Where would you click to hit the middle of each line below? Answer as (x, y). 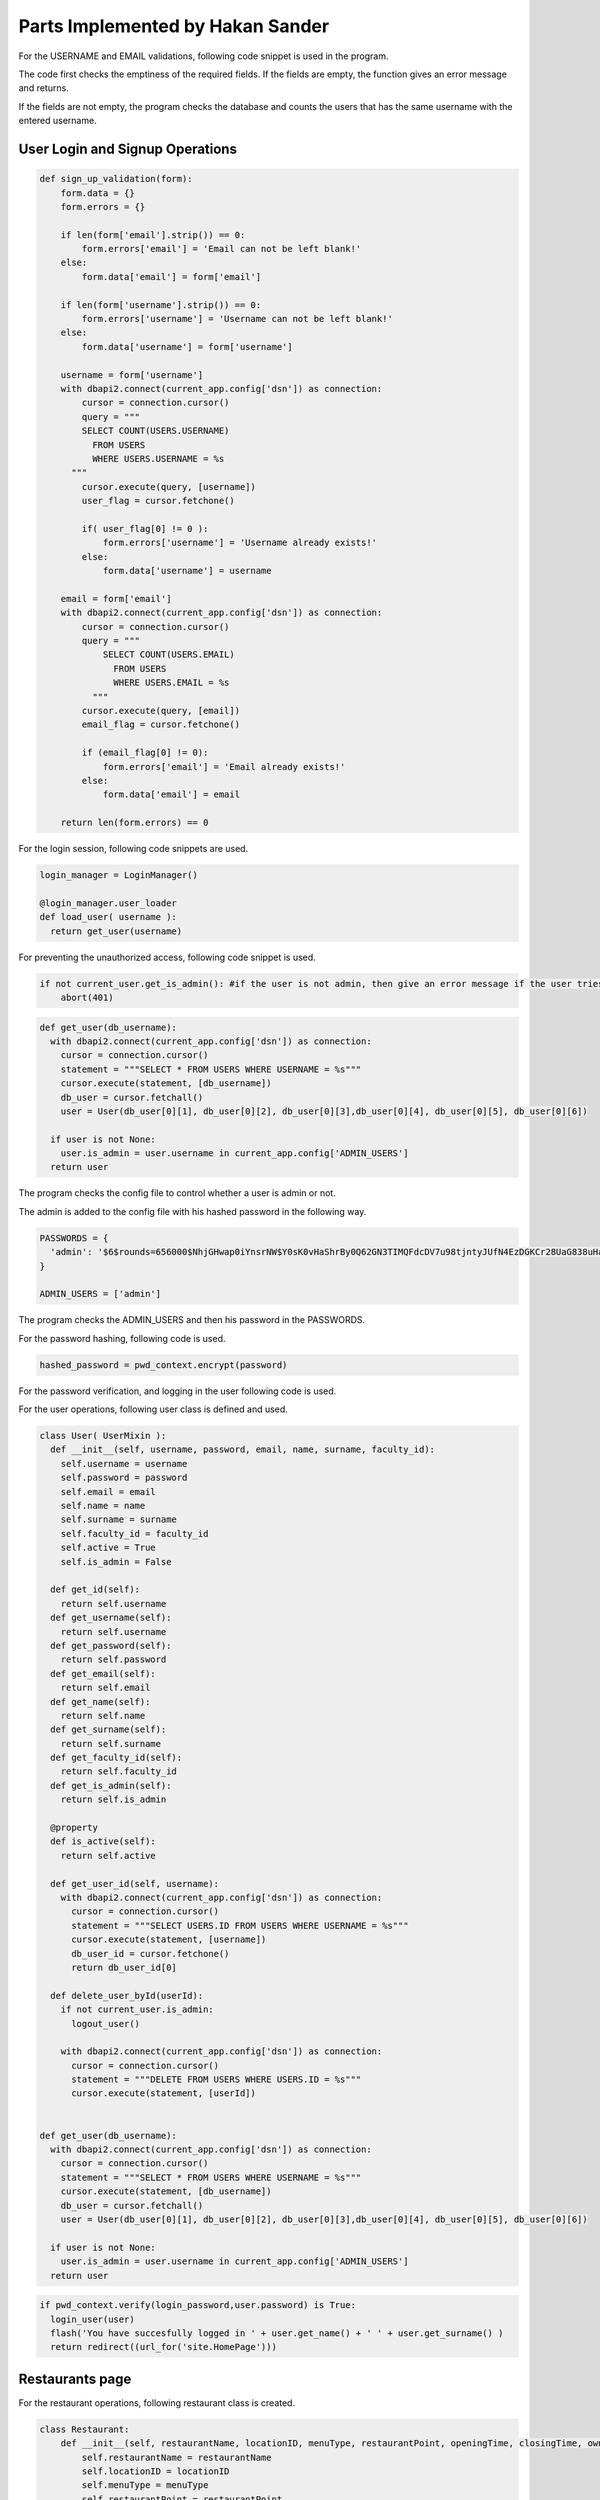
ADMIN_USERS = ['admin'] (100, 1294)
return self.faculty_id (118, 1771)
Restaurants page (75, 2378)
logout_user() (105, 2023)
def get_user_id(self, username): (135, 1883)
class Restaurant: (84, 2429)
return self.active (108, 1855)
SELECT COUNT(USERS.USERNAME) (155, 431)
